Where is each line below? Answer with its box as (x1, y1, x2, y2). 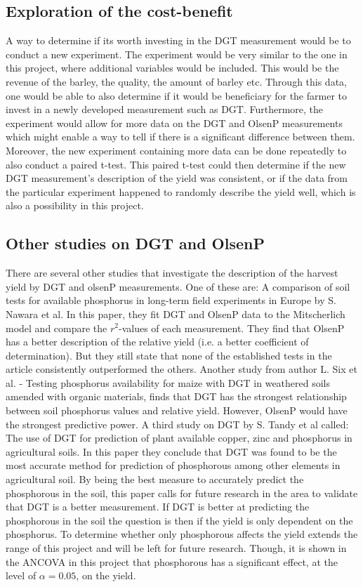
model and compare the (6, 320, 107, 335)
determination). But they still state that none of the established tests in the (6, 348, 332, 362)
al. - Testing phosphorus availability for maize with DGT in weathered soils (6, 375, 331, 390)
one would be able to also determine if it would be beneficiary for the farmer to (6, 88, 347, 103)
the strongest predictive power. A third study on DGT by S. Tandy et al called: (6, 416, 349, 431)
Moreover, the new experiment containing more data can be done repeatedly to (6, 143, 347, 157)
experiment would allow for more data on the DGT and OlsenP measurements (6, 115, 343, 130)
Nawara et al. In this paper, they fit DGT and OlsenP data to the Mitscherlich (6, 306, 345, 321)
